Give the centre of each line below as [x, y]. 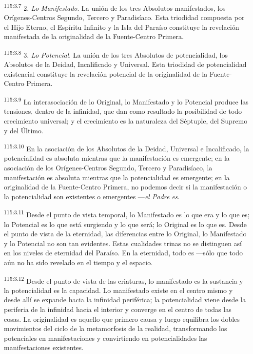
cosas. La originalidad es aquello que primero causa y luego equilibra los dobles [122, 319]
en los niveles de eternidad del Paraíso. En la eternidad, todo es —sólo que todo [124, 253]
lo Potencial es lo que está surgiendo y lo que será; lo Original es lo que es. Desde [125, 224]
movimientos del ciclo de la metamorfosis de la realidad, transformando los [116, 328]
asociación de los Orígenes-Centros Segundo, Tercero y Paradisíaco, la [108, 167]
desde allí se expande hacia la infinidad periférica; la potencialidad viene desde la [125, 300]
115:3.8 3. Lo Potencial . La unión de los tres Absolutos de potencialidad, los [116, 54]
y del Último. [24, 130]
